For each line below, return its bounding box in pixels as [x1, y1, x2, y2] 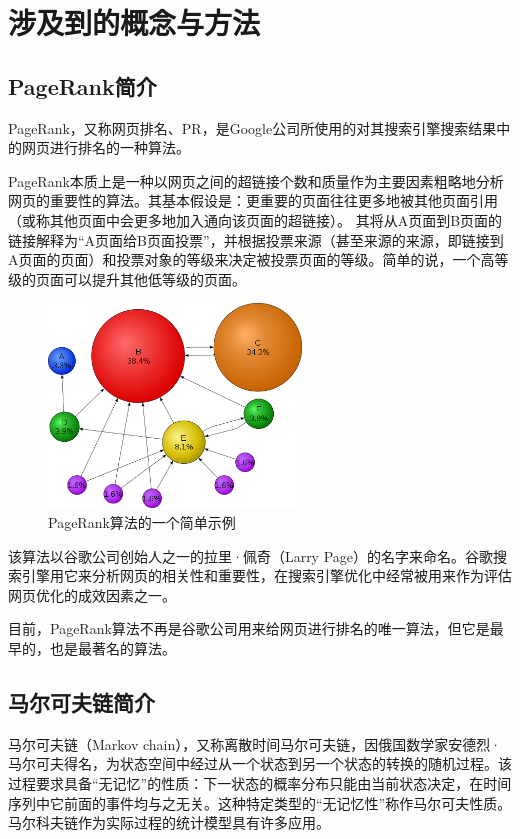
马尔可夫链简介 [8, 686, 155, 717]
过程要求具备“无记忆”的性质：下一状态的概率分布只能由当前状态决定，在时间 [8, 772, 512, 793]
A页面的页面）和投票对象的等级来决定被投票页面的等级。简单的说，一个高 [8, 249, 495, 270]
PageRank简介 [8, 70, 157, 101]
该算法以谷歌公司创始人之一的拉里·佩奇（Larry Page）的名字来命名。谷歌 [8, 545, 494, 566]
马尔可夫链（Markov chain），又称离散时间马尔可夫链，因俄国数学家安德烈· [8, 733, 502, 754]
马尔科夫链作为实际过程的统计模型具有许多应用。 [8, 812, 330, 833]
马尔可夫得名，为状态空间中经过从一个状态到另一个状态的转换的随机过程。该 [8, 753, 512, 774]
